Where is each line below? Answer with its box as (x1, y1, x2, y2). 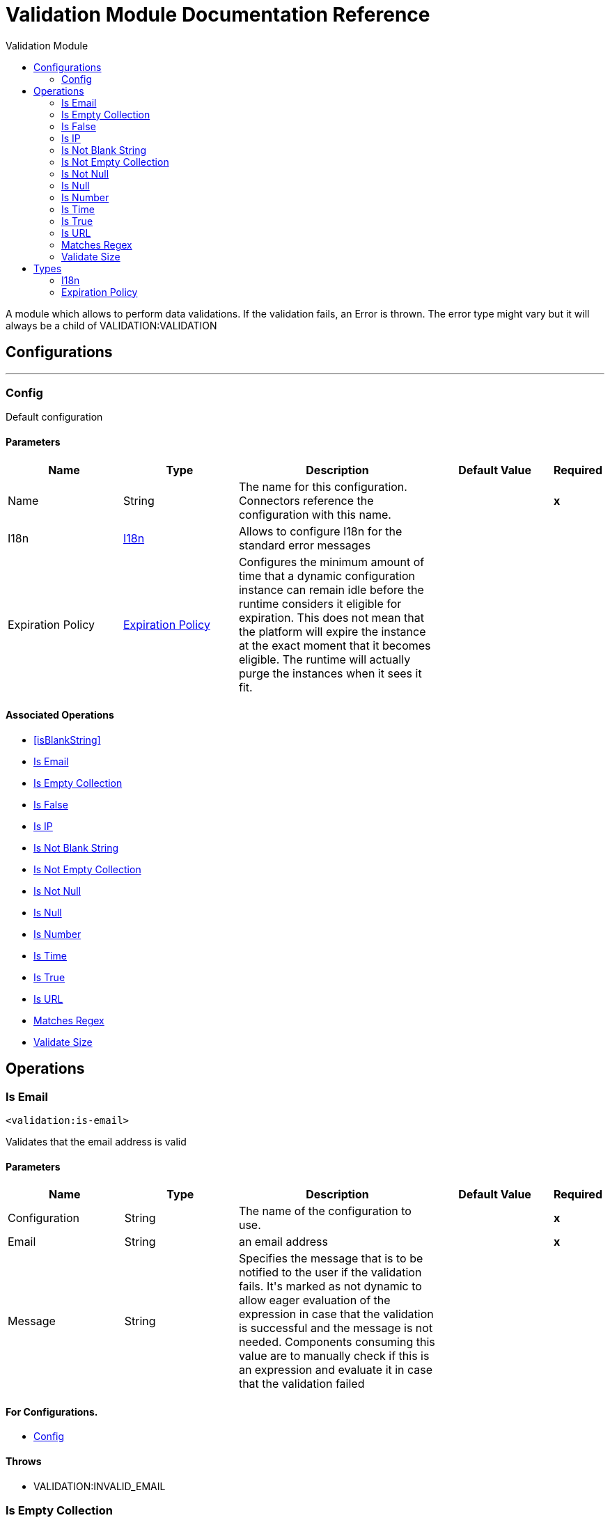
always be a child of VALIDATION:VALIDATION (6, 319, 217, 331)
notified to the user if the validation (238, 1265, 422, 1280)
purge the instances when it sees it (238, 666, 422, 680)
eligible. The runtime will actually (238, 652, 411, 666)
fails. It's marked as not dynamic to (238, 1279, 422, 1294)
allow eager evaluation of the (238, 1293, 391, 1308)
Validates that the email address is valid (6, 1136, 187, 1148)
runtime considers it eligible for (238, 596, 402, 611)
